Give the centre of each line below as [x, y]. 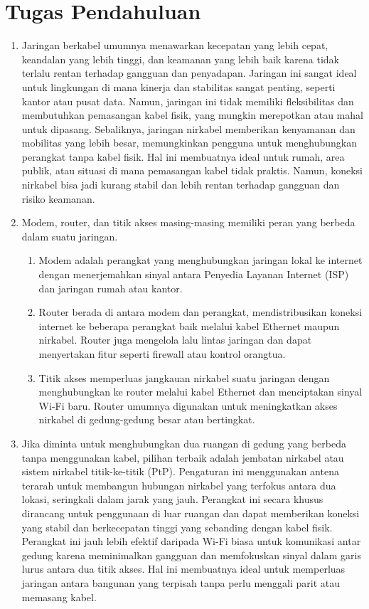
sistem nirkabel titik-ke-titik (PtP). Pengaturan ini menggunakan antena [180, 471]
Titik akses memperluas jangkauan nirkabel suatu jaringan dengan [184, 377]
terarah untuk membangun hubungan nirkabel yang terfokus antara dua [179, 485]
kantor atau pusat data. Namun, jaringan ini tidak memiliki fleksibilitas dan [188, 101]
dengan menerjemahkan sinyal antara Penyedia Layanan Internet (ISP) [194, 274]
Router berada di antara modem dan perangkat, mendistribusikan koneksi [200, 312]
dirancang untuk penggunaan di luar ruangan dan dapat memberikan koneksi [191, 513]
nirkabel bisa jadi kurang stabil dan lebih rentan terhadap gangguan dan [181, 185]
